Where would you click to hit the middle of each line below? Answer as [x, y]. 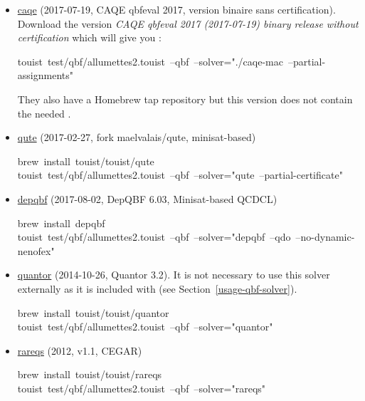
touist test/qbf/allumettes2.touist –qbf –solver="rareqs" [142, 388]
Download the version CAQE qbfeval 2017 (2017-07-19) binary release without [188, 23]
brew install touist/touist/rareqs [90, 374]
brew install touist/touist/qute [86, 161]
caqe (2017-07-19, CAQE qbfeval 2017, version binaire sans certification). [176, 9]
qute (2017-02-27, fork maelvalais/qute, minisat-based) [137, 137]
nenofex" [36, 250]
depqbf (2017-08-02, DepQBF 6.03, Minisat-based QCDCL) [147, 198]
